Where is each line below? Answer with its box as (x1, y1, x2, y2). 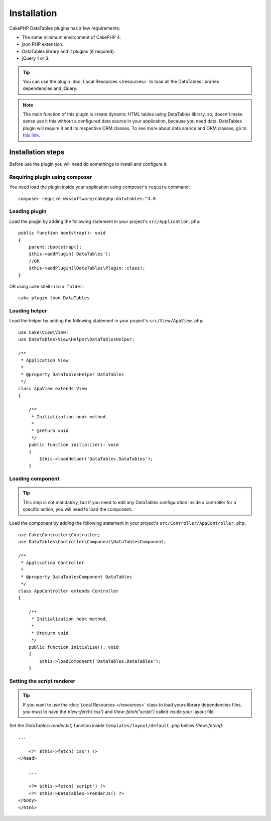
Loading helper (9, 307, 47, 314)
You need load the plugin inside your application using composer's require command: (9, 184, 190, 190)
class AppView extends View (18, 386, 87, 391)
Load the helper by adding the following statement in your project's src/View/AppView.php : (9, 318, 204, 324)
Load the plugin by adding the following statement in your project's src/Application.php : (9, 218, 201, 224)
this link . (23, 132, 40, 138)
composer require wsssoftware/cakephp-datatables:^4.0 (18, 196, 156, 201)
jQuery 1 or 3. (22, 55, 50, 61)
